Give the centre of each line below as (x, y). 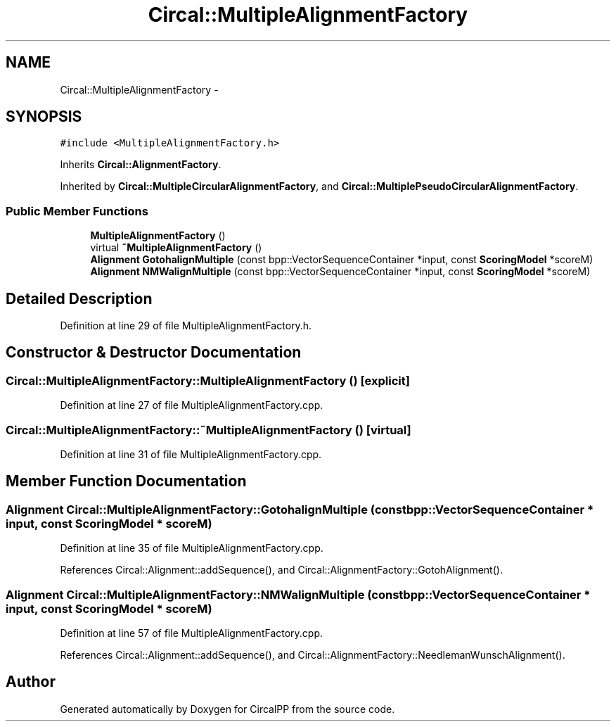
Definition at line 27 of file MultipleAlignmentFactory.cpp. (192, 405)
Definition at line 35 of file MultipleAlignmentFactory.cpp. (192, 548)
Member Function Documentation (126, 481)
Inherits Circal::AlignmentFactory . (141, 165)
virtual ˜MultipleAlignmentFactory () (176, 248)
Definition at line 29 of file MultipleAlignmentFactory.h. (186, 326)
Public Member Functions (77, 211)
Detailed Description (79, 298)
